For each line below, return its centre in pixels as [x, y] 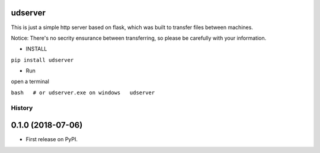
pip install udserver [42, 60]
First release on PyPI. [52, 139]
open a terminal [30, 82]
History [22, 108]
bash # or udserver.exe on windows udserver [83, 93]
